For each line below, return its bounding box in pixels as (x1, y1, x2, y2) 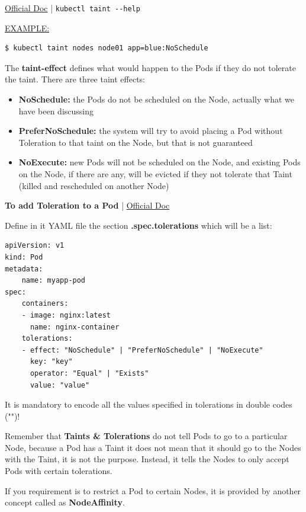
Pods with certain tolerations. (5, 465, 112, 477)
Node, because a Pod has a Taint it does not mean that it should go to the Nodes (5, 441, 301, 453)
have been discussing (18, 104, 94, 117)
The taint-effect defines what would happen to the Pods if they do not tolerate (5, 61, 296, 73)
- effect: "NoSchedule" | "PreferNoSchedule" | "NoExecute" (21, 345, 263, 354)
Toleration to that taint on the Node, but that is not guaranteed (18, 136, 253, 148)
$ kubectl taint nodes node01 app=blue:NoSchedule (5, 44, 208, 53)
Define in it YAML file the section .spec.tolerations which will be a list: (5, 219, 272, 231)
